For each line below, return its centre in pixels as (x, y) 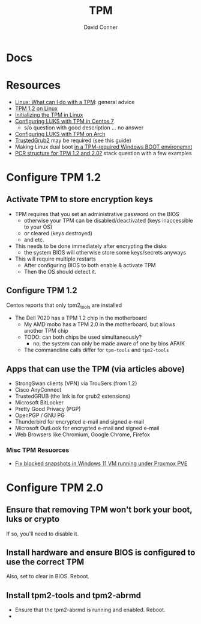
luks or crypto (33, 519)
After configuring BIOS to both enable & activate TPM (90, 265)
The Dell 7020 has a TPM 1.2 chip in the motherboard (81, 318)
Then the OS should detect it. (60, 271)
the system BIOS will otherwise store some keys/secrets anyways (105, 252)
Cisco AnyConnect (38, 390)
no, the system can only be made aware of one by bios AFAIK (109, 344)
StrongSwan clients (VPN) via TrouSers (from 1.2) (76, 383)
